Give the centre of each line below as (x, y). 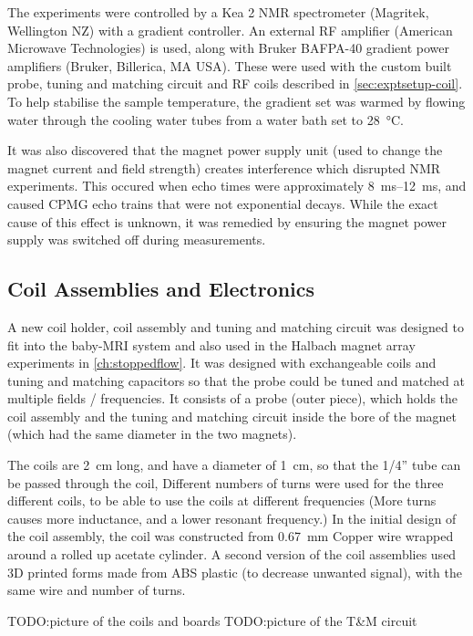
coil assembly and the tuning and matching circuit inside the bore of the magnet (232, 416)
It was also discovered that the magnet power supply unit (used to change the (225, 150)
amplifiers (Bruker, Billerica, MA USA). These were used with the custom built (230, 65)
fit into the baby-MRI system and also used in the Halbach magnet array (211, 344)
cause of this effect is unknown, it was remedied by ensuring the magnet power (227, 221)
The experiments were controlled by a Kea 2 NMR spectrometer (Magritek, (218, 12)
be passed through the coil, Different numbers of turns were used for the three (226, 482)
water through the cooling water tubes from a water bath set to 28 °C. (206, 119)
